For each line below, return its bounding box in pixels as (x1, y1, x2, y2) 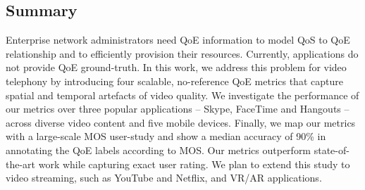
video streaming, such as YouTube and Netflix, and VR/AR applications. (6, 170, 322, 185)
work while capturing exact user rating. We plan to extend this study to (38, 156, 350, 171)
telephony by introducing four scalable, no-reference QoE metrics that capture (6, 73, 343, 88)
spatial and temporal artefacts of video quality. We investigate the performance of (6, 87, 359, 102)
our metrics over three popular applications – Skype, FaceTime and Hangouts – (6, 101, 349, 116)
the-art (6, 156, 36, 171)
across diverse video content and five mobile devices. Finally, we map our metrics (6, 115, 356, 129)
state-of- (314, 142, 349, 157)
